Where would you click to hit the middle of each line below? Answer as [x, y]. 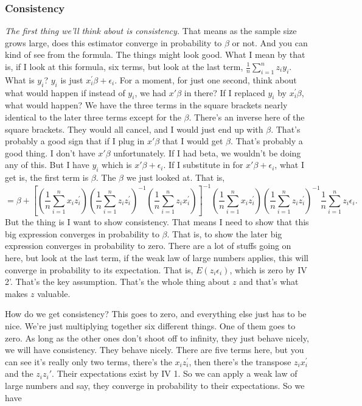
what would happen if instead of [65, 92]
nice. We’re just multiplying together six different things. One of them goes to [150, 326]
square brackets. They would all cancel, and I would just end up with [134, 129]
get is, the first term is [47, 177]
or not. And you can [270, 42]
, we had [151, 92]
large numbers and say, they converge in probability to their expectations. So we [155, 385]
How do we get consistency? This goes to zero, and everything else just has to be [156, 314]
